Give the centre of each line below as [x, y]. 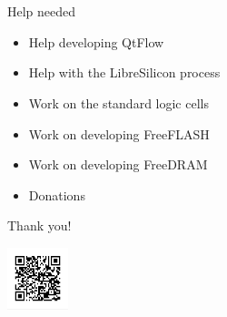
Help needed [42, 11]
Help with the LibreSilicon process [124, 72]
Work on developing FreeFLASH [119, 133]
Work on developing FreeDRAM [118, 164]
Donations [57, 194]
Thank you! [39, 225]
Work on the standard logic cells [118, 102]
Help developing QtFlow [96, 41]
